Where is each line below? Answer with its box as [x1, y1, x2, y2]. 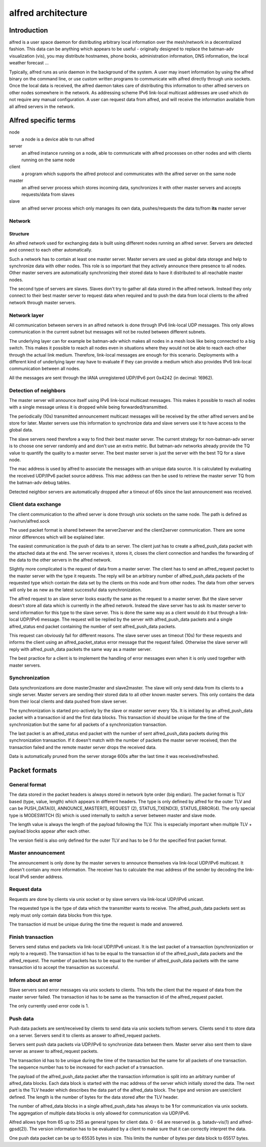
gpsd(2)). [9, 1126, 29, 1132]
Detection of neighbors [9, 387, 66, 394]
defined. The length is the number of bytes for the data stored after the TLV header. [9, 1094, 179, 1100]
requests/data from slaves [21, 191, 75, 197]
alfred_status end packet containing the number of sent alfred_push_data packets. [9, 623, 176, 629]
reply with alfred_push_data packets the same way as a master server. [9, 646, 152, 652]
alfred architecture [9, 7, 88, 18]
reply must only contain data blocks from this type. [9, 912, 113, 918]
